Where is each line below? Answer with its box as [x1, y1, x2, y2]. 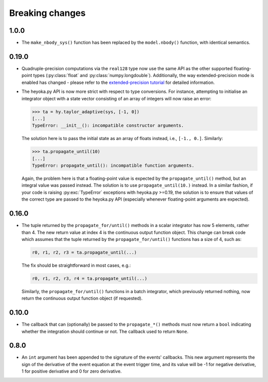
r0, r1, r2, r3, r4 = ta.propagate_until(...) [32, 276, 147, 281]
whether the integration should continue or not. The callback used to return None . [21, 328, 189, 334]
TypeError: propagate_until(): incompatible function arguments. [32, 163, 195, 168]
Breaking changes [9, 7, 86, 18]
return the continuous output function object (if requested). [21, 296, 143, 302]
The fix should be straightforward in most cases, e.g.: [21, 262, 131, 268]
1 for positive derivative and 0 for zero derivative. [21, 368, 122, 375]
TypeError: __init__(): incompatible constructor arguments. [32, 123, 184, 129]
